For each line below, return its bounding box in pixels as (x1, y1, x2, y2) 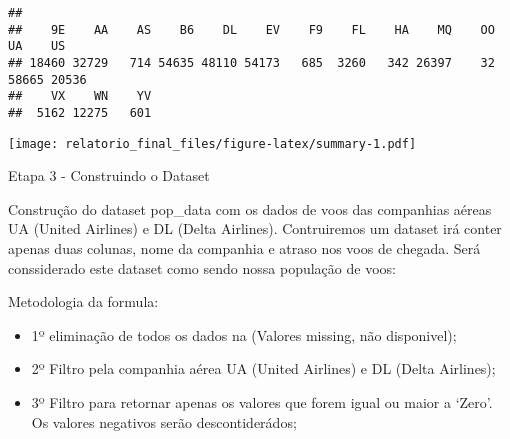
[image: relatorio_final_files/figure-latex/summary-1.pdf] (8, 136, 417, 151)
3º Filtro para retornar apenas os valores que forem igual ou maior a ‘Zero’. (31, 392, 493, 412)
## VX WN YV (8, 89, 152, 104)
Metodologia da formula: (8, 291, 159, 312)
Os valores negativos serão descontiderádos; (31, 411, 297, 432)
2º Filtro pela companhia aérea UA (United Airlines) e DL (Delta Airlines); (31, 358, 496, 379)
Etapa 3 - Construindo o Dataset (8, 165, 210, 186)
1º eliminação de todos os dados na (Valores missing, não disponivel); (31, 324, 457, 345)
